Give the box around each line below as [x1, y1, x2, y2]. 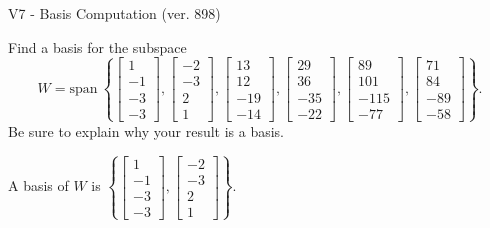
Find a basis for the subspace [8, 36, 187, 57]
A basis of [8, 175, 69, 196]
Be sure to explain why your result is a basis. [8, 120, 285, 141]
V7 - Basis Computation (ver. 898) [8, 3, 221, 23]
